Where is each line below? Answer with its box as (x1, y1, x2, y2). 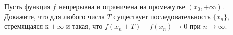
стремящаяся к (4, 21, 49, 31)
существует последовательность (113, 11, 211, 21)
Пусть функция (4, 1, 50, 11)
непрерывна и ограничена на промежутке (59, 1, 185, 11)
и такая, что (66, 21, 103, 31)
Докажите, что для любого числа (4, 11, 105, 21)
